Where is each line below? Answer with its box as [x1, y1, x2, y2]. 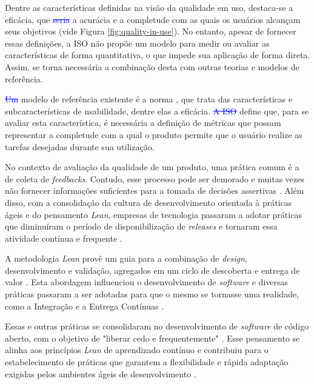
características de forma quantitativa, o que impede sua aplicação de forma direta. [5, 48, 310, 61]
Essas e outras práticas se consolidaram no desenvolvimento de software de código [5, 320, 309, 333]
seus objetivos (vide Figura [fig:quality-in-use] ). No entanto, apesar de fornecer [5, 25, 296, 38]
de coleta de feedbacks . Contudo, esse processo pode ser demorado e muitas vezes [5, 172, 305, 185]
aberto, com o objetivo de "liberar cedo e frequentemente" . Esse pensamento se [5, 331, 300, 344]
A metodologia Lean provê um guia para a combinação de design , [5, 252, 247, 265]
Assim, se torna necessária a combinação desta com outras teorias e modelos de [5, 60, 299, 73]
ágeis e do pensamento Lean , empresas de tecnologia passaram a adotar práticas [5, 208, 302, 220]
